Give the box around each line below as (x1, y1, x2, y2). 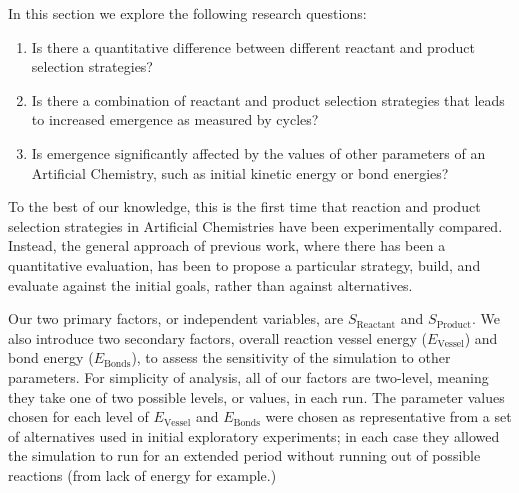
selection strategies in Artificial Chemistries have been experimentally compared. (8, 215, 503, 236)
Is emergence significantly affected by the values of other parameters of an (31, 142, 486, 163)
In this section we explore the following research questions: (8, 3, 367, 23)
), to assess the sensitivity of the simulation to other (131, 347, 451, 368)
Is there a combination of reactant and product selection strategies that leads (31, 89, 505, 110)
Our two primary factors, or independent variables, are (8, 308, 344, 329)
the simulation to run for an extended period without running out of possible (8, 445, 481, 466)
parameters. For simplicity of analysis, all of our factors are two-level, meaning (8, 366, 489, 387)
